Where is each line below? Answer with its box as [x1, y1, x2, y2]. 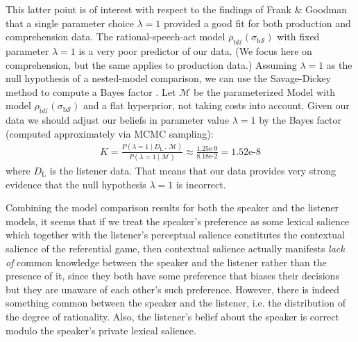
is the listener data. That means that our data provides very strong [49, 163, 336, 177]
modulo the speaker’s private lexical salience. [6, 323, 196, 337]
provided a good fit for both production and [164, 15, 351, 30]
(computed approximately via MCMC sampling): [6, 126, 214, 140]
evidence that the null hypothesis [6, 177, 146, 191]
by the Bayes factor [259, 113, 342, 127]
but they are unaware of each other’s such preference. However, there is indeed [6, 282, 340, 296]
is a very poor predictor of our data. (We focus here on [78, 43, 312, 58]
